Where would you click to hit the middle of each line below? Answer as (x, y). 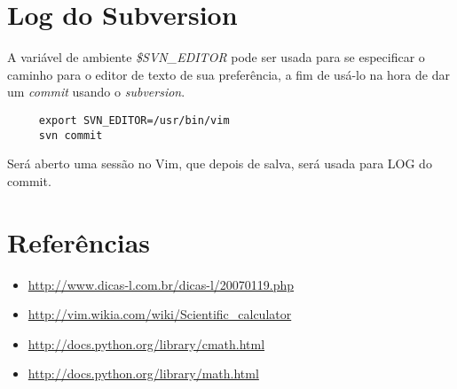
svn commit (71, 135)
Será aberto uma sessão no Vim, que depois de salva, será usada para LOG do (220, 163)
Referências (79, 241)
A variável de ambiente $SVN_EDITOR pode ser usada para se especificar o (216, 57)
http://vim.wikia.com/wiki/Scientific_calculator (160, 314)
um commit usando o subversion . (96, 92)
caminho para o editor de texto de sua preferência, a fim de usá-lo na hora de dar (228, 74)
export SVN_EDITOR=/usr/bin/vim (134, 120)
